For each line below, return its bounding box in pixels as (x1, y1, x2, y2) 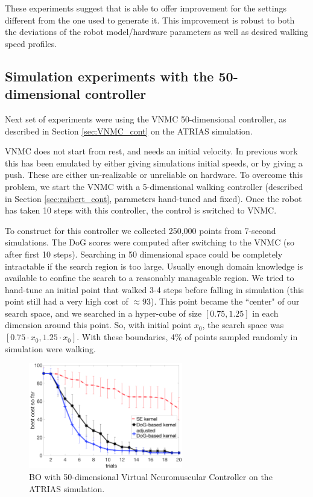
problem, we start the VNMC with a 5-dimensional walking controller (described (5, 180, 303, 192)
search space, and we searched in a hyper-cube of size (5, 306, 202, 319)
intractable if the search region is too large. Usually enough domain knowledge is (5, 259, 303, 272)
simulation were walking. (5, 342, 96, 355)
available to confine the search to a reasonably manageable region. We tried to (5, 271, 294, 284)
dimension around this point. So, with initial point (5, 318, 192, 331)
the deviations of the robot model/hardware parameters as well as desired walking (5, 25, 309, 38)
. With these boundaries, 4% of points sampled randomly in (77, 331, 298, 343)
